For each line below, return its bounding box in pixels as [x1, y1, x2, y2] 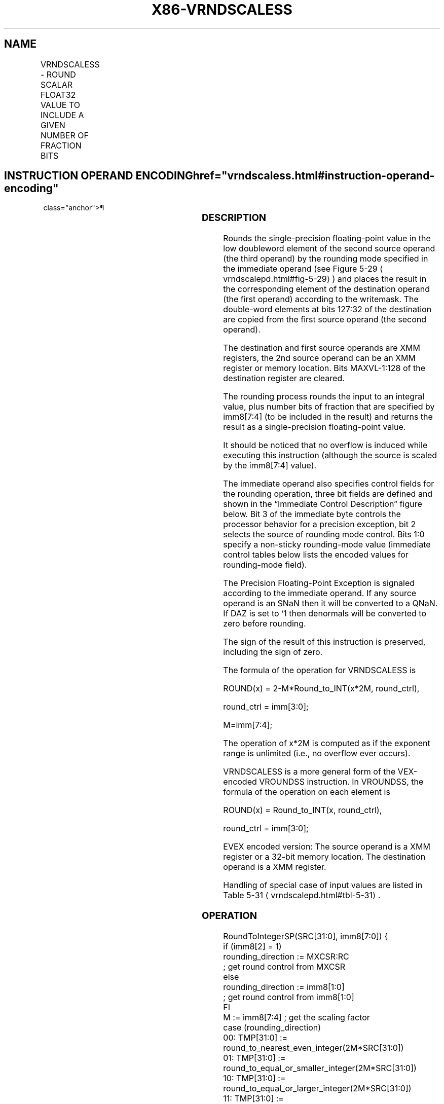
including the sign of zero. [223, 647, 323, 657]
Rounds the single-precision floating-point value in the [223, 233, 431, 244]
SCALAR [40, 79, 72, 90]
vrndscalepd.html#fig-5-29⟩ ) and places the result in [223, 274, 427, 284]
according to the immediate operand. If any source [223, 588, 417, 599]
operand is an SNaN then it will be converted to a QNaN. [223, 598, 438, 609]
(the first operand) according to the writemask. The [223, 294, 419, 305]
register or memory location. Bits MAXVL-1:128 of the [223, 363, 426, 374]
